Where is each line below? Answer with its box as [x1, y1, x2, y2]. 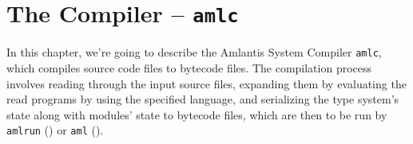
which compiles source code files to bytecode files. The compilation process [6, 59, 372, 76]
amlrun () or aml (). [6, 122, 104, 138]
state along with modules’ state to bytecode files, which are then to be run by [6, 106, 387, 123]
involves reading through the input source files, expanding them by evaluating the [6, 75, 407, 91]
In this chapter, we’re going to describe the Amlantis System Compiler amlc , [6, 44, 382, 60]
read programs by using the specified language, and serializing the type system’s [6, 91, 399, 107]
